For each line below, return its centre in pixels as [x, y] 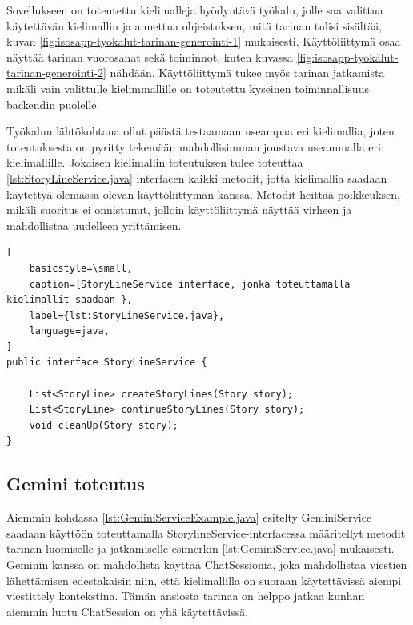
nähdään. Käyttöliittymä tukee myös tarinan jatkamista [247, 73]
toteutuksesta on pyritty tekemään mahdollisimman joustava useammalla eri [194, 146]
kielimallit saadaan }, [70, 300]
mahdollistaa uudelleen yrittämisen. [94, 225]
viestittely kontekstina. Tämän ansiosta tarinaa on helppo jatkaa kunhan [186, 596]
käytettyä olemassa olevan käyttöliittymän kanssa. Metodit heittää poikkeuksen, [203, 194]
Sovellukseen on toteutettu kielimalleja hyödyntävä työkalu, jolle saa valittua [195, 10]
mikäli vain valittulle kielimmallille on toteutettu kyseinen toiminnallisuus [188, 88]
